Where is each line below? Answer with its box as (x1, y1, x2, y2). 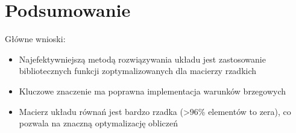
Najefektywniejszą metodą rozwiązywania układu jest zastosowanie (19, 52, 266, 65)
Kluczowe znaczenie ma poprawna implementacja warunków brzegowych (19, 84, 286, 97)
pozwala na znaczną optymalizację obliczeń (19, 117, 178, 129)
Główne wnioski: (5, 32, 66, 45)
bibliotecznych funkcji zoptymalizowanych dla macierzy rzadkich (19, 64, 257, 77)
